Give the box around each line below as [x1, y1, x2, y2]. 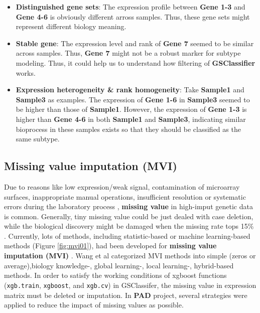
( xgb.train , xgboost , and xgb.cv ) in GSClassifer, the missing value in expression [4, 279, 256, 290]
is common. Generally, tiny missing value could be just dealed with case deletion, [4, 211, 253, 221]
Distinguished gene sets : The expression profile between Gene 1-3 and [16, 2, 245, 12]
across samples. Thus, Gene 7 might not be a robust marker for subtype [16, 48, 241, 58]
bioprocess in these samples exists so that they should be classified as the [16, 123, 241, 134]
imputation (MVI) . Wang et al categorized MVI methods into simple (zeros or [4, 250, 256, 261]
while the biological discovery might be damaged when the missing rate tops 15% [4, 221, 254, 231]
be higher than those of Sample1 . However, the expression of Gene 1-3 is [16, 104, 247, 114]
